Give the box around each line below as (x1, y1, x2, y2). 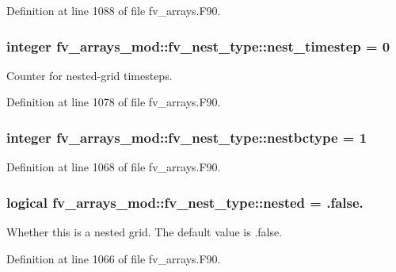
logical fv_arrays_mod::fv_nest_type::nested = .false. (6, 192, 364, 212)
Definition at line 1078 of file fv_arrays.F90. (6, 94, 221, 110)
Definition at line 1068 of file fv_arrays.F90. (6, 159, 221, 175)
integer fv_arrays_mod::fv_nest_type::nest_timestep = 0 (6, 36, 390, 56)
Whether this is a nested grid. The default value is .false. (6, 224, 283, 240)
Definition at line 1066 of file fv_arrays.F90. (6, 250, 221, 266)
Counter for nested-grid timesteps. (6, 67, 173, 83)
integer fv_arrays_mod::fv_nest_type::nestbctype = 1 (6, 127, 367, 147)
